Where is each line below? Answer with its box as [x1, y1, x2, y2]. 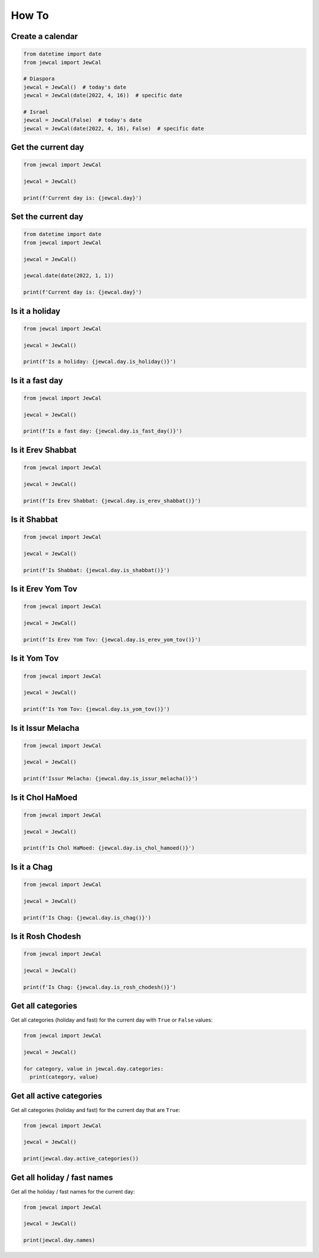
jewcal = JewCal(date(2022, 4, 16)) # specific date [23, 92, 183, 99]
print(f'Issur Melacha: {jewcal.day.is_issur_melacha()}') [23, 775, 198, 782]
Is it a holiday [11, 306, 61, 316]
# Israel [23, 108, 49, 115]
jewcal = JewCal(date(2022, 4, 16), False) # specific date [23, 125, 204, 132]
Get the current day [11, 142, 84, 152]
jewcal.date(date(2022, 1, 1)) [23, 272, 115, 279]
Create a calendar [11, 31, 78, 41]
